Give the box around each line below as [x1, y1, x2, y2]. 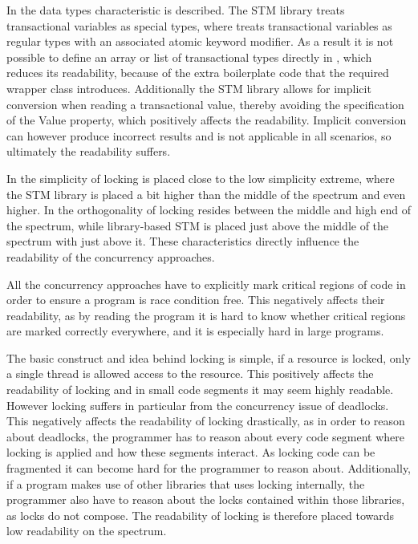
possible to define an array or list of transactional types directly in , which [6, 48, 372, 65]
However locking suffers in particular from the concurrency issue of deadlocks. [6, 396, 389, 413]
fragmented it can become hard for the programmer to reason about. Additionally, [6, 460, 411, 477]
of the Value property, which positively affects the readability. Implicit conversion [6, 112, 407, 128]
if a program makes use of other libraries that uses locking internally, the [6, 475, 365, 492]
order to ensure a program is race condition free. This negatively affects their [6, 291, 385, 308]
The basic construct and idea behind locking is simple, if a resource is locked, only [6, 349, 411, 366]
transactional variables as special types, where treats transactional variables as [6, 17, 392, 34]
